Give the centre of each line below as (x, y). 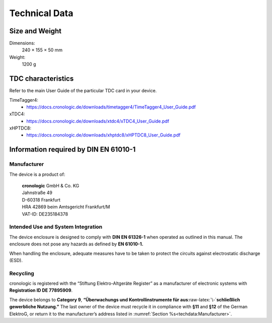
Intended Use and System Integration (56, 227)
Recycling (22, 273)
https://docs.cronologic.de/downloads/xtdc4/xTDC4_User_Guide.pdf (98, 121)
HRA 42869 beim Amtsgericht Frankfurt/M (66, 207)
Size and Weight (35, 31)
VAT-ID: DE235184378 (45, 214)
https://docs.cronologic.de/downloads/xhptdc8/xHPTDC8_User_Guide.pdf (104, 135)
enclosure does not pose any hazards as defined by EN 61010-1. (76, 244)
